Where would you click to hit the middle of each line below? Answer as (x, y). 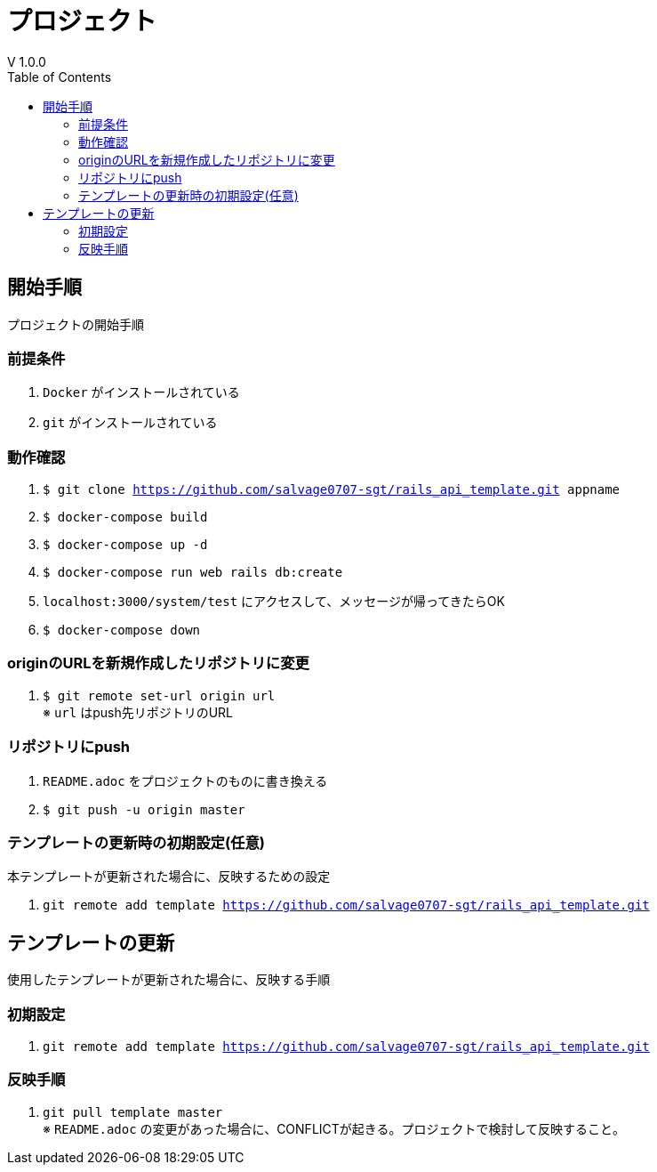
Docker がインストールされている (141, 392)
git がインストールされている (130, 423)
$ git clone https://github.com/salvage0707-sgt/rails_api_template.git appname (332, 490)
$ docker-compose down (122, 630)
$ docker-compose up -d (125, 545)
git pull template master (133, 1112)
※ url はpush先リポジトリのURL (138, 712)
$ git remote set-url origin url (159, 695)
